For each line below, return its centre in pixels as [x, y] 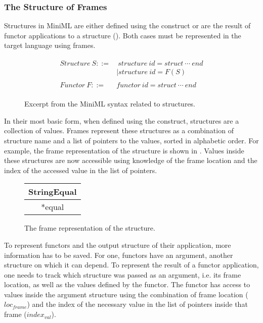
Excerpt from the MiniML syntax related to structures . [110, 104]
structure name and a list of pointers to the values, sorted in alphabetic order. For [131, 140]
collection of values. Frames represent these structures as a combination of [119, 130]
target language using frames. [50, 45]
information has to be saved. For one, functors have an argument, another [119, 255]
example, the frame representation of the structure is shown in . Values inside [124, 150]
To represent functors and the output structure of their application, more [118, 245]
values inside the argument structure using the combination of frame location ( [126, 294]
